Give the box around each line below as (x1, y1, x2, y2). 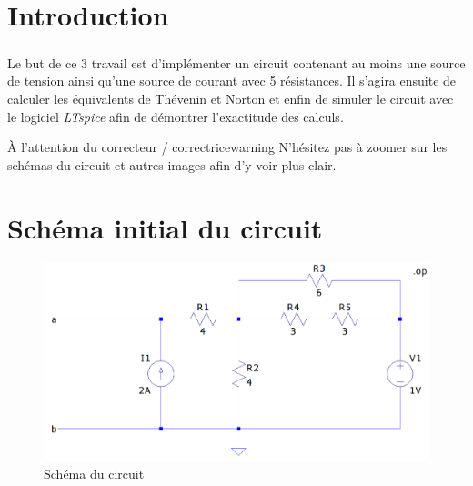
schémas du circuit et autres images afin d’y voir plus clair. (7, 155, 337, 174)
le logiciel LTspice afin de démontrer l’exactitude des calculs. (7, 106, 344, 126)
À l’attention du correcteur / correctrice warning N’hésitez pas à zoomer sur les (7, 137, 448, 157)
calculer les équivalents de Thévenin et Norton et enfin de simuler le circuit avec (7, 88, 454, 107)
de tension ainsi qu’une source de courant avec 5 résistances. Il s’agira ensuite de (7, 71, 457, 90)
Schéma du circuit (44, 464, 145, 483)
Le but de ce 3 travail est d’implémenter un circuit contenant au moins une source (7, 53, 466, 72)
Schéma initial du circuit (7, 208, 323, 246)
